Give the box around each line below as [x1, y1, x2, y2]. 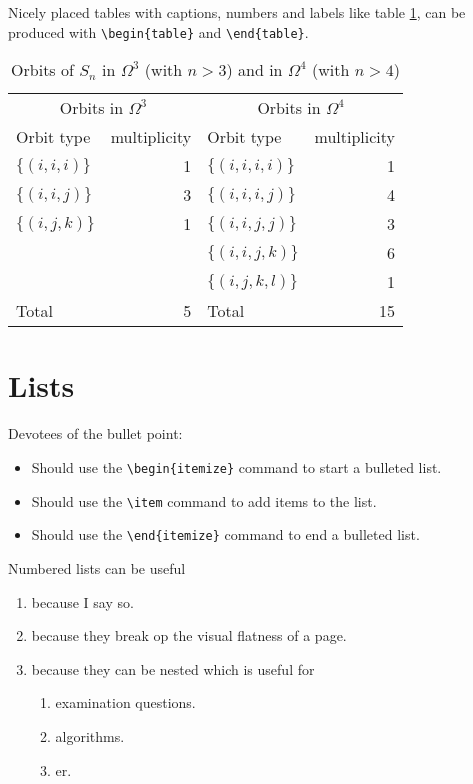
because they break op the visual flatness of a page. [31, 625, 347, 646]
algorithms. [55, 725, 125, 746]
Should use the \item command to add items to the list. [31, 490, 377, 511]
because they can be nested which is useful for [31, 658, 315, 679]
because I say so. [31, 591, 134, 612]
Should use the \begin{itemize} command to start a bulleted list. [31, 456, 442, 477]
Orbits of [11, 58, 74, 82]
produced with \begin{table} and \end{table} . [8, 21, 309, 42]
